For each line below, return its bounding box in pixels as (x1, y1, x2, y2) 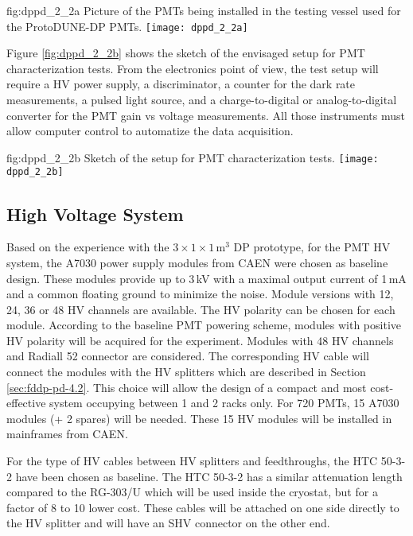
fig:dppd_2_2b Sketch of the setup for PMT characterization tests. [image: (6, 149, 379, 165)
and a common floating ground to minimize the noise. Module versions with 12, (6, 285, 394, 302)
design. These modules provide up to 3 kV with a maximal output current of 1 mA (6, 270, 407, 286)
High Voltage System (6, 201, 184, 226)
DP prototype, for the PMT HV (233, 239, 391, 255)
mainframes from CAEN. (6, 425, 128, 442)
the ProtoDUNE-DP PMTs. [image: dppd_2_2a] (6, 17, 248, 34)
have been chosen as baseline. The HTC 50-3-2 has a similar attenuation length (15, 468, 403, 484)
